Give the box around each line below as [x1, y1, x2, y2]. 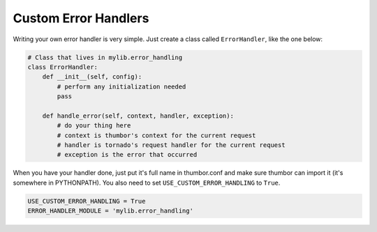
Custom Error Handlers [13, 10, 149, 26]
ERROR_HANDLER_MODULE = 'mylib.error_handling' [27, 207, 193, 215]
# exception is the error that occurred [57, 150, 198, 159]
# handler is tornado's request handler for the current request [57, 141, 286, 149]
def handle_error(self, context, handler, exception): [42, 111, 234, 120]
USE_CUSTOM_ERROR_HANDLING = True [27, 197, 146, 205]
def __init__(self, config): [42, 73, 142, 81]
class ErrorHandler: [27, 63, 98, 71]
